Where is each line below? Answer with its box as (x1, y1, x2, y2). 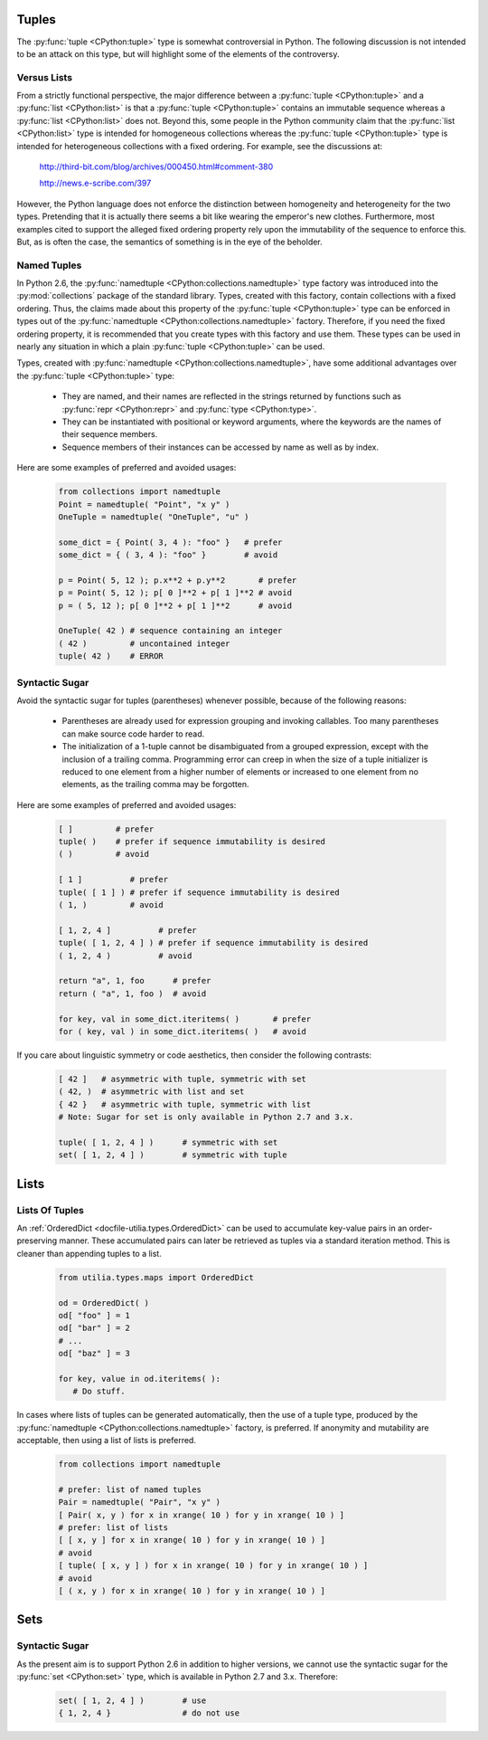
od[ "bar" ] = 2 (58, 1323, 131, 1334)
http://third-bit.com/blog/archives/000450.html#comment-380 (39, 161, 274, 172)
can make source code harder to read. (61, 728, 205, 739)
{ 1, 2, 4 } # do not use (58, 1708, 239, 1718)
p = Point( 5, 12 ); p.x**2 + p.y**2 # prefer (58, 575, 297, 585)
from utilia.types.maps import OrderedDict (58, 1272, 255, 1282)
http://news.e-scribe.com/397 (39, 177, 152, 189)
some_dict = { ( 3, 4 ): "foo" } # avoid (58, 550, 278, 560)
